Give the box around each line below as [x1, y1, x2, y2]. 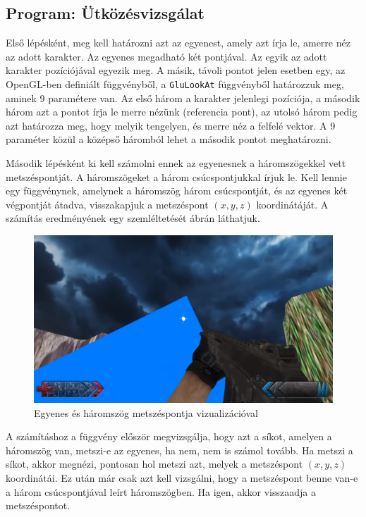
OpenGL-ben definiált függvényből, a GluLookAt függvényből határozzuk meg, [6, 76, 344, 91]
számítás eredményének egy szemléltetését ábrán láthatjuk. [6, 211, 260, 225]
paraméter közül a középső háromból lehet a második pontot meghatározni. [6, 132, 331, 147]
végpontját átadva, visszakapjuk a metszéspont [6, 197, 209, 211]
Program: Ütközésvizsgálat [6, 2, 205, 24]
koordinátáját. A [256, 197, 329, 211]
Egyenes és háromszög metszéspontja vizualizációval [34, 405, 258, 420]
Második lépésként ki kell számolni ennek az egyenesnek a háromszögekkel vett [6, 156, 346, 170]
